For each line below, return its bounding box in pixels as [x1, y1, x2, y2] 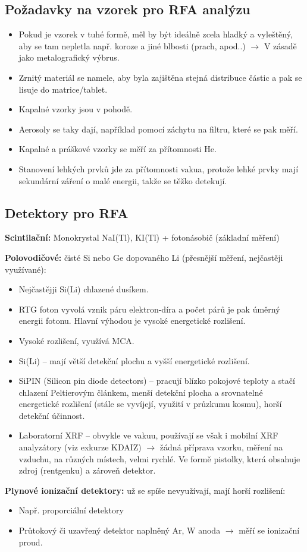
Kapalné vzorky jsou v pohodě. [18, 103, 133, 115]
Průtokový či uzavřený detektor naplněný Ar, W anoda [18, 524, 221, 537]
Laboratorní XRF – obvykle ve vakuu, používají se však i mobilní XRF [18, 429, 278, 441]
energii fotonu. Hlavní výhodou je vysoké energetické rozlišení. [18, 314, 246, 327]
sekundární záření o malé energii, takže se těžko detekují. [18, 174, 227, 187]
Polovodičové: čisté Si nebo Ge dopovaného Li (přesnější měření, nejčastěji [5, 251, 283, 263]
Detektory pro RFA [5, 203, 129, 222]
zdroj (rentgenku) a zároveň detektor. [18, 464, 156, 477]
